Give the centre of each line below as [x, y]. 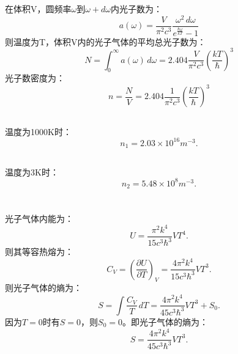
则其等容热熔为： [39, 252]
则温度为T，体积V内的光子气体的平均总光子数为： [106, 41]
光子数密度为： [35, 78]
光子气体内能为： [39, 218]
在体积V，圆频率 [38, 9]
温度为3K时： [32, 171]
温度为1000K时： [38, 131]
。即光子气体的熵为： [165, 321]
